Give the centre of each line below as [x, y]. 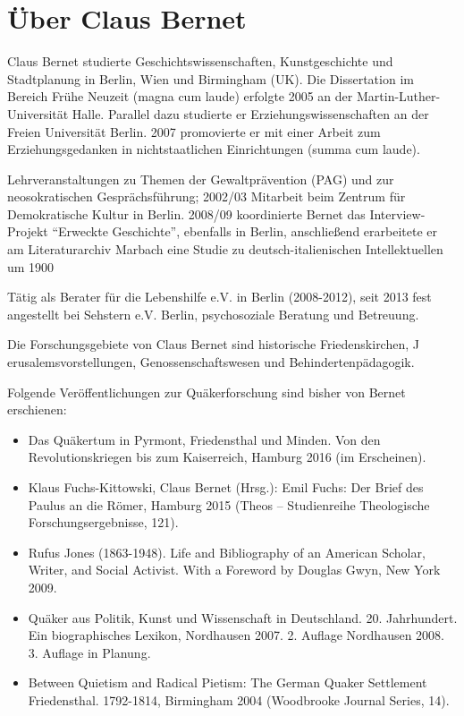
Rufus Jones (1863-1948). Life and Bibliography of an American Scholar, [227, 552]
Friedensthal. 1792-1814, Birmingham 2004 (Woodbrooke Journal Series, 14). [239, 699]
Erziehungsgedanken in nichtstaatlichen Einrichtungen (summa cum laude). [214, 149]
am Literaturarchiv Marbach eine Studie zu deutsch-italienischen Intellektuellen [225, 249]
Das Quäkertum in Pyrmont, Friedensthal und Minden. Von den [204, 439]
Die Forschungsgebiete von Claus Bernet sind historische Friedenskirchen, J [213, 344]
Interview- [397, 213]
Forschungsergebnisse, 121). [103, 522]
